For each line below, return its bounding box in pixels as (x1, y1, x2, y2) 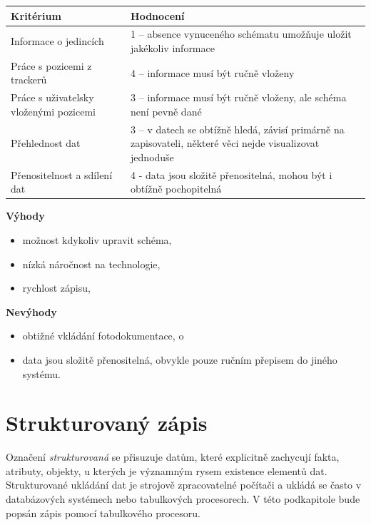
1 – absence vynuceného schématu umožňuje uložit (131, 26, 352, 41)
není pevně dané (131, 103, 202, 118)
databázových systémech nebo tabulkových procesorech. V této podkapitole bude (6, 491, 360, 506)
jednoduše (131, 149, 174, 164)
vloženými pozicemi (11, 103, 96, 118)
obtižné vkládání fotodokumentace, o (22, 328, 184, 343)
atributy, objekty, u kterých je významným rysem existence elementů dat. (6, 463, 327, 478)
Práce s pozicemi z (11, 58, 92, 73)
